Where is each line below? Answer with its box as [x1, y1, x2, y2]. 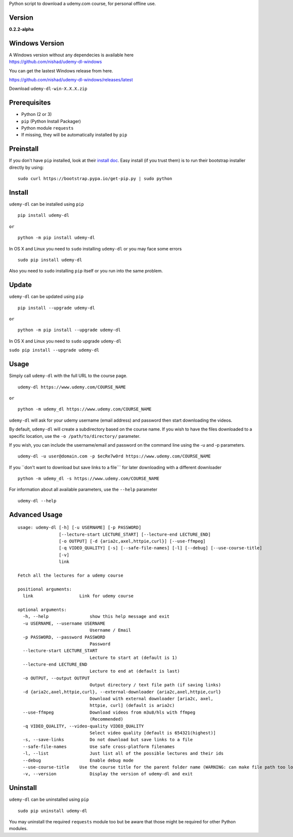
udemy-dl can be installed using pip [9, 201, 84, 207]
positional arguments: [18, 586, 72, 592]
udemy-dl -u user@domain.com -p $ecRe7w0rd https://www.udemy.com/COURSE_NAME [18, 453, 211, 459]
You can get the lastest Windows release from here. [9, 68, 113, 73]
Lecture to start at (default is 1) [89, 655, 178, 660]
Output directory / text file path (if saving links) [89, 682, 221, 688]
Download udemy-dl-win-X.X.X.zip [9, 86, 87, 91]
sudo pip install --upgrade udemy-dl [9, 347, 100, 353]
